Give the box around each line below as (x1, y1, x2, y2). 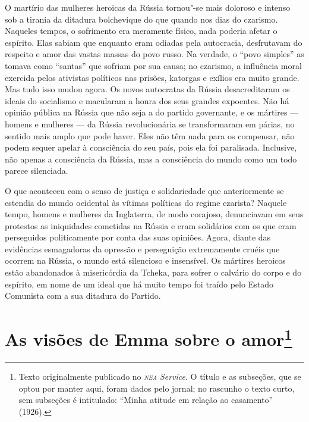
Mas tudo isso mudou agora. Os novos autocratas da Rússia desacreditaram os (5, 83, 290, 95)
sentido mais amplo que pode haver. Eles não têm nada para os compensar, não (5, 129, 295, 142)
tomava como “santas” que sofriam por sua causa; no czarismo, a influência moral (5, 59, 302, 71)
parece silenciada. (5, 164, 68, 177)
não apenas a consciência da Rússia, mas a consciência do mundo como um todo (5, 152, 297, 165)
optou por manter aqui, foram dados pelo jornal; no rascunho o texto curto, (18, 382, 295, 394)
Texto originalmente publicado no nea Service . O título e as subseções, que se (18, 370, 301, 383)
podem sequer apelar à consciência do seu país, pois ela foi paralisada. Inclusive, (5, 141, 297, 154)
